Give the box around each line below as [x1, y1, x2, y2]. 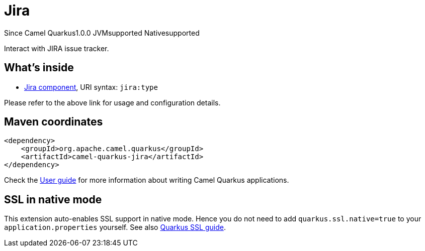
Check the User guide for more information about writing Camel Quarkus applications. [4, 176, 289, 185]
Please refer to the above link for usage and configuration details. [4, 98, 221, 107]
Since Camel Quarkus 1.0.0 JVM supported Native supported [4, 28, 200, 37]
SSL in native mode [4, 193, 102, 206]
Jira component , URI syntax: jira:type [24, 82, 158, 91]
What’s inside [4, 61, 74, 74]
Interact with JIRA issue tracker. [4, 44, 109, 53]
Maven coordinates [4, 115, 103, 129]
